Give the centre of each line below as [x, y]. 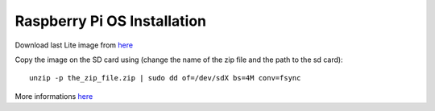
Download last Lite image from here [74, 45]
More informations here [54, 96]
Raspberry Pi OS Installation [111, 21]
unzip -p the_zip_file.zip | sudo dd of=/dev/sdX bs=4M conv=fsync [165, 78]
